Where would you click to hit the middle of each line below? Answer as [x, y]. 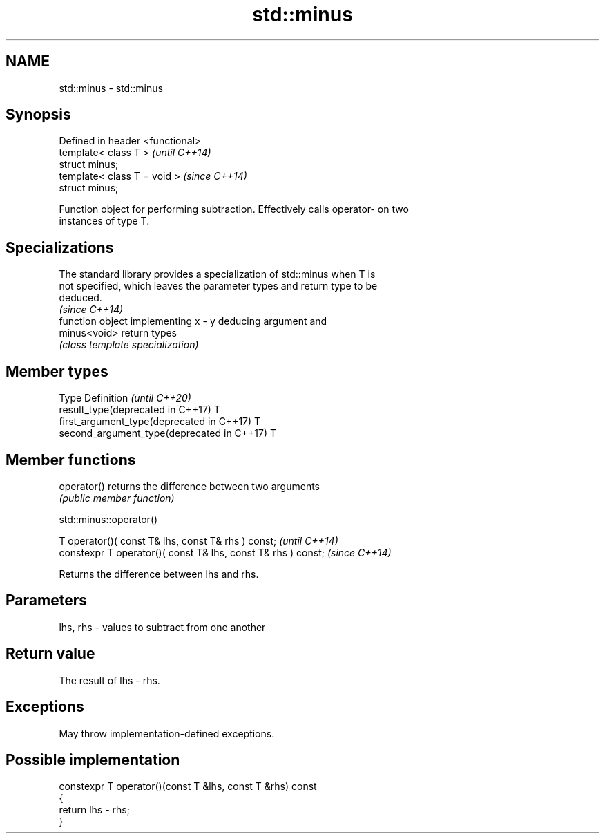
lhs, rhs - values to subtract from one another [162, 627]
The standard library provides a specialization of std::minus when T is [217, 274]
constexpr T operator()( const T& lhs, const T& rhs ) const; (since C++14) [225, 552]
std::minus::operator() [108, 519]
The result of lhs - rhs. [109, 680]
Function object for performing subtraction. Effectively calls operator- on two [234, 209]
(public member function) [117, 498]
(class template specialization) [129, 345]
